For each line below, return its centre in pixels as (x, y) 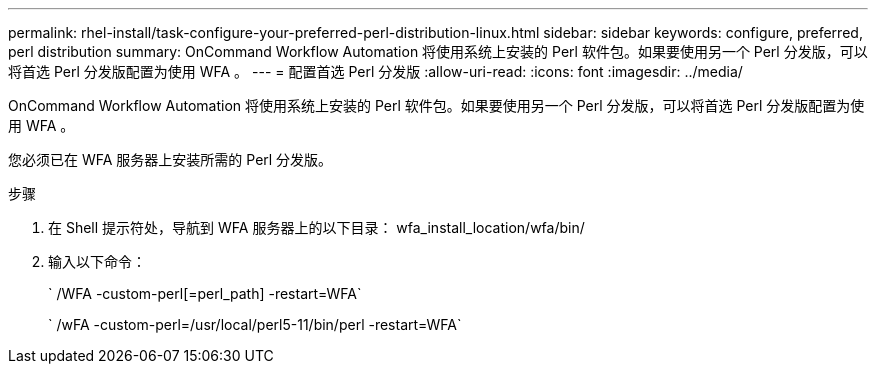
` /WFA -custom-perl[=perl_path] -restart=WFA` (205, 293)
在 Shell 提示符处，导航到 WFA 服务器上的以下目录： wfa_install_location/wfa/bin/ (316, 227)
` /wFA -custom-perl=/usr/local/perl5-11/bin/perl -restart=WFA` (255, 324)
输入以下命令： (97, 261)
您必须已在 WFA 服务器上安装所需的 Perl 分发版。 (170, 159)
